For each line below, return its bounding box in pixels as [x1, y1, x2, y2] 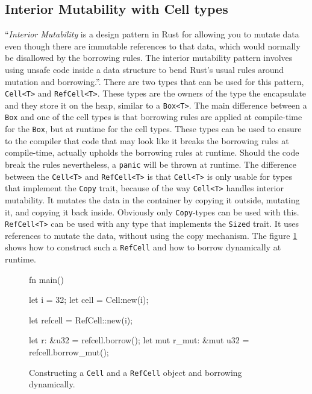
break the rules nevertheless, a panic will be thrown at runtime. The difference [5, 157, 296, 170]
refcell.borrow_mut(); [29, 346, 109, 358]
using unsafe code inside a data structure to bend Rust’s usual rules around [5, 63, 284, 75]
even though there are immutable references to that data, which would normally [5, 39, 301, 52]
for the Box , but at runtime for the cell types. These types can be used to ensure [5, 122, 302, 135]
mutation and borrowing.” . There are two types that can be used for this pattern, [5, 75, 304, 87]
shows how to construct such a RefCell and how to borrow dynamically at [5, 241, 281, 253]
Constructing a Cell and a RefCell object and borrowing [29, 366, 242, 378]
